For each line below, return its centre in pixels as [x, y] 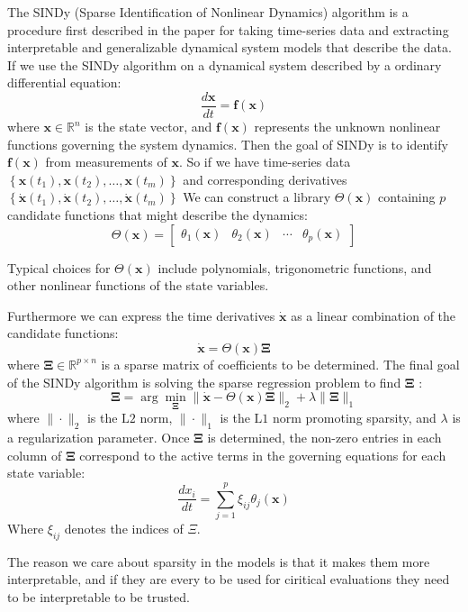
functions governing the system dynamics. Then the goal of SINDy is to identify [228, 144]
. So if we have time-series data [265, 162]
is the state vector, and [148, 127]
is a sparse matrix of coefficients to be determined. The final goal [280, 364]
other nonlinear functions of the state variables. [138, 285]
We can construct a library [257, 197]
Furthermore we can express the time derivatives [141, 315]
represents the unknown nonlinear [347, 127]
